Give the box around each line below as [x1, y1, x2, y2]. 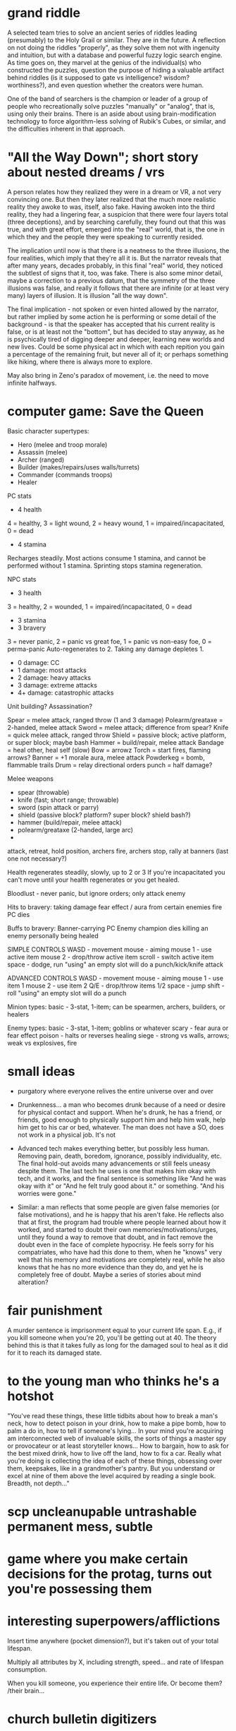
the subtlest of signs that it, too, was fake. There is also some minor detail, [7, 268, 223, 277]
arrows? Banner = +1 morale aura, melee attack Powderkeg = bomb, [7, 753, 206, 762]
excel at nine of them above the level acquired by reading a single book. [7, 1471, 216, 1480]
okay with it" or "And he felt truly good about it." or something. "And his [17, 1181, 225, 1190]
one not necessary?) [7, 854, 67, 863]
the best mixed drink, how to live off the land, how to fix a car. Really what [7, 1449, 222, 1457]
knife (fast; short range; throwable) [17, 796, 119, 804]
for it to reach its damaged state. [7, 1348, 102, 1357]
